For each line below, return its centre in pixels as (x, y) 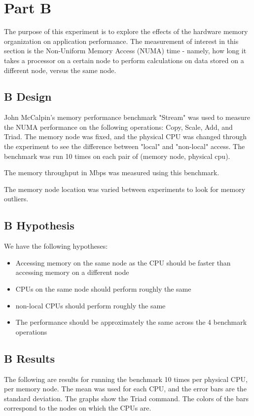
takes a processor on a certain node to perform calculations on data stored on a (124, 60)
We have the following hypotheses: (56, 246)
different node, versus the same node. (60, 70)
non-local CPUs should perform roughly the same (91, 305)
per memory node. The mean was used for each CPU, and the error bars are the (125, 389)
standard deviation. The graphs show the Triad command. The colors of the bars (127, 398)
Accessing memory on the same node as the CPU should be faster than (123, 262)
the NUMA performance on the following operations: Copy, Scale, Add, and (118, 127)
